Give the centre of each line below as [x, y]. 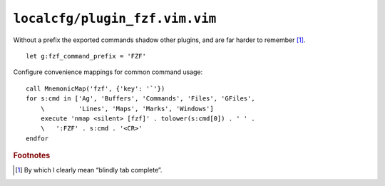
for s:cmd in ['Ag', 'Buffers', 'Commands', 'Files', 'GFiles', [141, 99]
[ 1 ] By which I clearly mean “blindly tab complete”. [89, 170]
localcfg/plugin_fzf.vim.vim [115, 19]
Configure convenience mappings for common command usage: [108, 72]
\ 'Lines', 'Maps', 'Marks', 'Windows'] [127, 108]
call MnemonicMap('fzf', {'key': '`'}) [96, 88]
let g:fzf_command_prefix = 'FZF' [86, 56]
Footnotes [32, 155]
